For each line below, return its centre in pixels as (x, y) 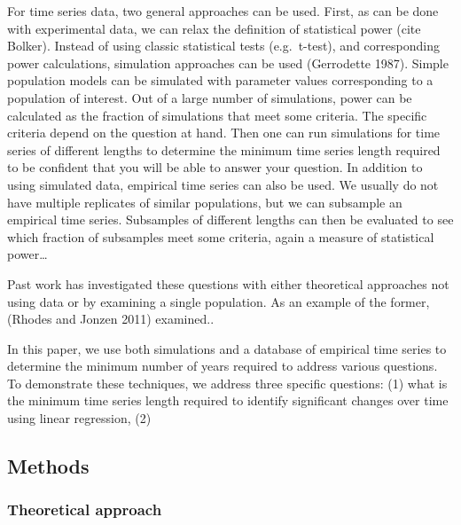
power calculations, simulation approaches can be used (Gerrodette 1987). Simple (228, 63)
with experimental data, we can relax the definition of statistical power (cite (214, 28)
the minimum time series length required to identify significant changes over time (228, 400)
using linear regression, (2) (79, 418)
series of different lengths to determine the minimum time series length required (224, 149)
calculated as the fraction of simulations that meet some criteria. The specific (217, 115)
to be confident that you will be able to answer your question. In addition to (215, 167)
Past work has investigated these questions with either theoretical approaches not (228, 283)
